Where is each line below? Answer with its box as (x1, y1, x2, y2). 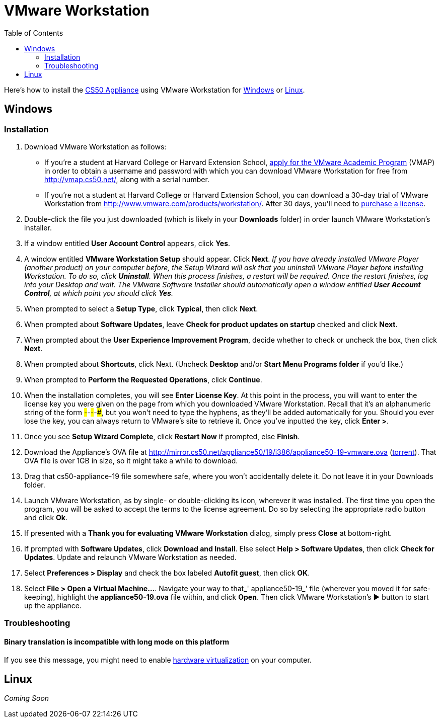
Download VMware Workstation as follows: (24, 142, 167, 151)
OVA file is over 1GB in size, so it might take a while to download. (24, 456, 238, 465)
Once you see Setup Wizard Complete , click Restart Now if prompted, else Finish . (24, 432, 300, 441)
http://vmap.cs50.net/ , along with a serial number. (44, 175, 209, 184)
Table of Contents (4, 28, 63, 37)
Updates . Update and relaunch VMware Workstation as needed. (24, 552, 237, 561)
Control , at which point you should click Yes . (24, 288, 173, 297)
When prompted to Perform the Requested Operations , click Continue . (24, 375, 262, 384)
